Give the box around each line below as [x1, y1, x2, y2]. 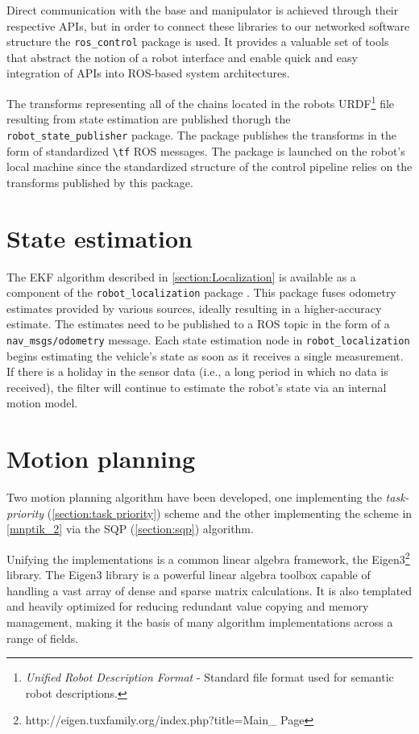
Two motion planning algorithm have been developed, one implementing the [6, 489, 382, 506]
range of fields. [6, 629, 79, 646]
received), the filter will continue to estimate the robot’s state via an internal [6, 378, 387, 395]
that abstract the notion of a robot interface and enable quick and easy [6, 48, 358, 65]
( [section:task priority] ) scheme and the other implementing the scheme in [47, 504, 413, 521]
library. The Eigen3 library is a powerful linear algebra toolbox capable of [6, 566, 371, 583]
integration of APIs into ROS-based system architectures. [6, 65, 290, 81]
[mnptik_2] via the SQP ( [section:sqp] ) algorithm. [6, 520, 254, 537]
